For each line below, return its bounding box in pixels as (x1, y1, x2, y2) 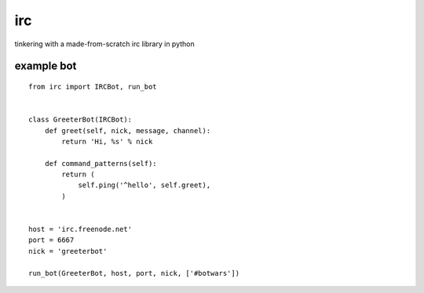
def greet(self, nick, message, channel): (44, 126, 211, 135)
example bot (14, 60, 77, 73)
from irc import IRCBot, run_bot (28, 82, 157, 91)
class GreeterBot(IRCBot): (28, 115, 133, 125)
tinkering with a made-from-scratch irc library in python (14, 39, 196, 49)
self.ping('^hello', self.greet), (78, 181, 211, 190)
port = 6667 (28, 236, 75, 244)
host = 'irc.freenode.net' (28, 225, 133, 234)
